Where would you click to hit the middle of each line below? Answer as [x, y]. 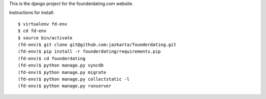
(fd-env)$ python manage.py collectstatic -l [74, 79]
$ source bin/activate [45, 38]
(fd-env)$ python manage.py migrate [62, 72]
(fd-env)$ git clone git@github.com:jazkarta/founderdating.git [97, 45]
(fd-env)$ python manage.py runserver [65, 86]
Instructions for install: [32, 13]
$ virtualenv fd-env [43, 24]
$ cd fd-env [32, 31]
